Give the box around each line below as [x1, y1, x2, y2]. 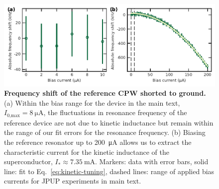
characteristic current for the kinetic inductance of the [4, 146, 169, 157]
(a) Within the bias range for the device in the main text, [4, 97, 180, 108]
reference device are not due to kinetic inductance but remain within [4, 117, 214, 127]
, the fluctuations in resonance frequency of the [43, 107, 187, 118]
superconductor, [4, 156, 53, 167]
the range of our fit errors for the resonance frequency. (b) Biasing [4, 127, 206, 137]
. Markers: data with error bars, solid [95, 156, 209, 167]
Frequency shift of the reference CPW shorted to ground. [4, 88, 206, 98]
